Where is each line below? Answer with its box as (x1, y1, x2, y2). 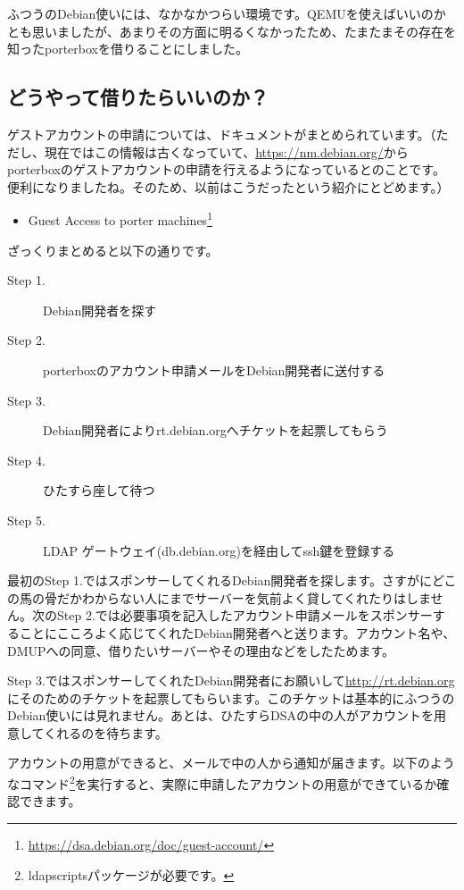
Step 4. (7, 450, 46, 469)
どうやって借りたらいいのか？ (7, 83, 269, 111)
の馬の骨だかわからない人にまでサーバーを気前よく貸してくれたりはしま (7, 588, 431, 607)
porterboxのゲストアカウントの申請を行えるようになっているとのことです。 (7, 160, 445, 179)
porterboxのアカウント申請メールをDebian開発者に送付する (43, 360, 385, 379)
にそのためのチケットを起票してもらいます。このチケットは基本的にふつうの (7, 688, 455, 707)
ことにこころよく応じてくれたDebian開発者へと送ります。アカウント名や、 (19, 623, 456, 642)
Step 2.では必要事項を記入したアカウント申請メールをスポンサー (56, 606, 433, 625)
